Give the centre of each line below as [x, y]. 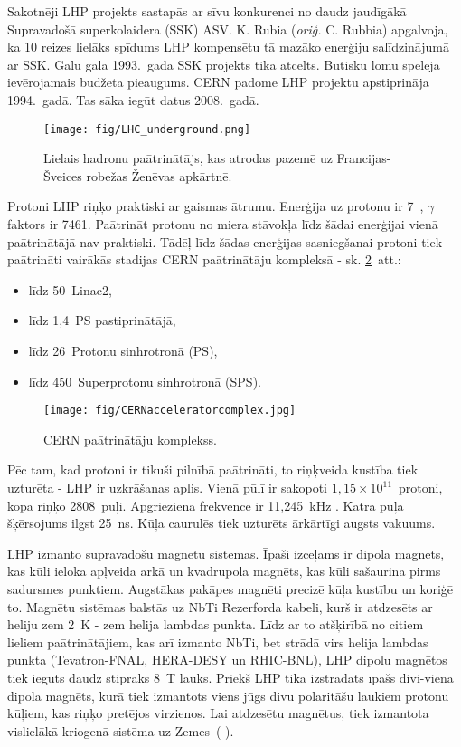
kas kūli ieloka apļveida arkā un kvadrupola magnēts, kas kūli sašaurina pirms [224, 571]
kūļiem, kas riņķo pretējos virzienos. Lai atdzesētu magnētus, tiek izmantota [218, 713]
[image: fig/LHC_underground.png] [147, 129]
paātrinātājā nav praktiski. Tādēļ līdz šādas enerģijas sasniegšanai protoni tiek [225, 241]
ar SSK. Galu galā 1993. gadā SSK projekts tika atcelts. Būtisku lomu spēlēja [224, 64]
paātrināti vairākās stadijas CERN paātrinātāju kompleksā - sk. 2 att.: [204, 259]
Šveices [63, 175]
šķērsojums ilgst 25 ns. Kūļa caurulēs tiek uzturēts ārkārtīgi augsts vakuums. [221, 523]
